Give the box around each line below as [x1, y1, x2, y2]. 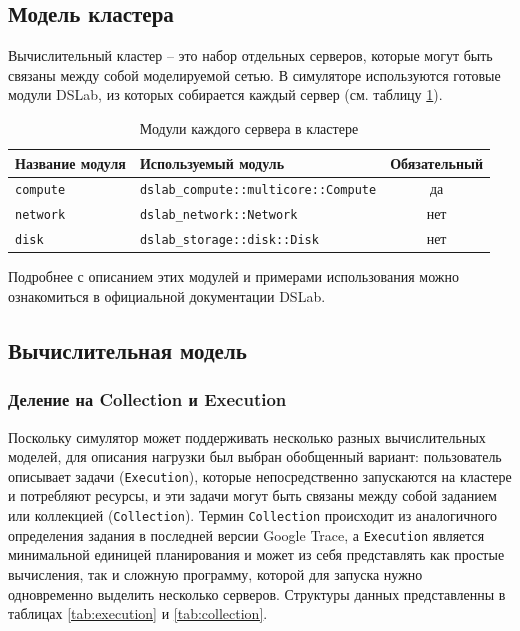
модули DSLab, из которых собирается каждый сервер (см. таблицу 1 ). [8, 84, 443, 105]
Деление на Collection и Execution [8, 387, 287, 412]
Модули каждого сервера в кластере [139, 117, 359, 138]
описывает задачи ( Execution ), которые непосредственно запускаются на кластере [8, 465, 512, 486]
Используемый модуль [139, 152, 285, 173]
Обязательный [390, 152, 483, 173]
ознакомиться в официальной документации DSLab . [8, 285, 326, 306]
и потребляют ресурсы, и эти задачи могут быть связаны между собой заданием [8, 485, 497, 506]
